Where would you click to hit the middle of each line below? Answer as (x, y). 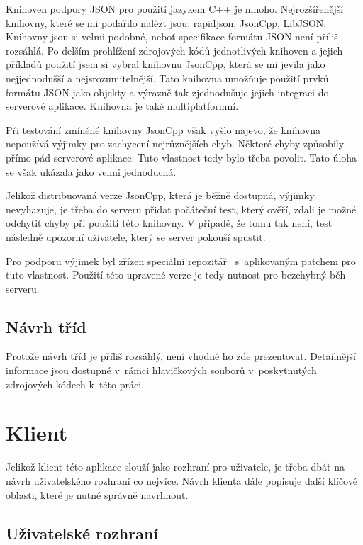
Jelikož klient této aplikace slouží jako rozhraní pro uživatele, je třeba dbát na (175, 467)
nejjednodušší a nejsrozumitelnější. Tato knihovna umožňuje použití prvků (167, 78)
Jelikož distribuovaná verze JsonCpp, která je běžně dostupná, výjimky (160, 195)
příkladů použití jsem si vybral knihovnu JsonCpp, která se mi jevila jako (166, 64)
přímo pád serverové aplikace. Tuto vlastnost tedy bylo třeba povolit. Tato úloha (181, 157)
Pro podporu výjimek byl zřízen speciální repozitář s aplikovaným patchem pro (181, 260)
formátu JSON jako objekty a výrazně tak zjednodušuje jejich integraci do (167, 92)
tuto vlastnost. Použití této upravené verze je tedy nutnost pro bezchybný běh (176, 275)
